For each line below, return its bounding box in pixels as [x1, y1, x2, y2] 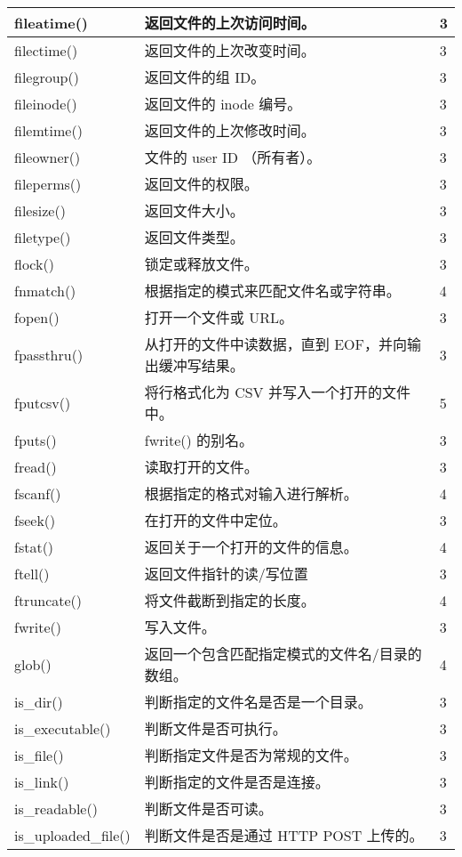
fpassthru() [14, 344, 84, 365]
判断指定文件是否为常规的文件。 [144, 745, 358, 765]
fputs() [14, 429, 57, 450]
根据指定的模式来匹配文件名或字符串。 [144, 280, 401, 301]
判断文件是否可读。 [144, 798, 273, 819]
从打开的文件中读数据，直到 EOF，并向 [144, 334, 407, 354]
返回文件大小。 [144, 200, 244, 221]
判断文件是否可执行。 [144, 718, 287, 739]
